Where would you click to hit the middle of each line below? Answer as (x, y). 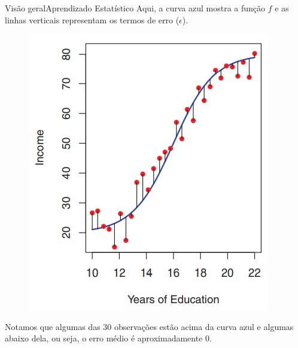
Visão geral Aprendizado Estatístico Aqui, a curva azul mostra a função (135, 8)
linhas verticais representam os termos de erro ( (92, 19)
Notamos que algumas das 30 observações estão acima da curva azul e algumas (149, 326)
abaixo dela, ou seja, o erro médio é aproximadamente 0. (108, 338)
